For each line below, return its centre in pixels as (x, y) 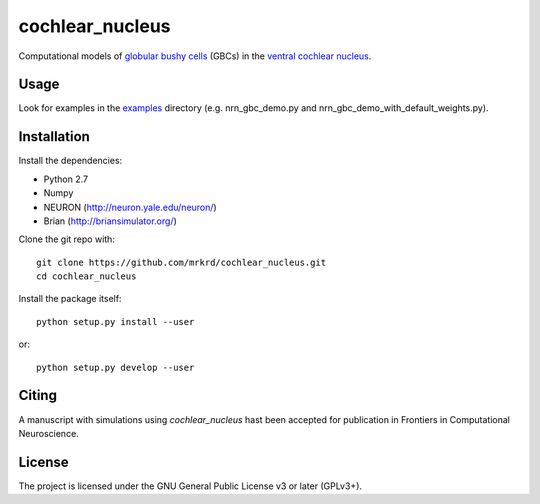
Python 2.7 (66, 179)
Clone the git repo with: (66, 239)
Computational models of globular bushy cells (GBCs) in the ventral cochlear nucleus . (195, 56)
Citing (37, 395)
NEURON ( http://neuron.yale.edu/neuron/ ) (130, 207)
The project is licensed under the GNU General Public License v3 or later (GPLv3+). (190, 486)
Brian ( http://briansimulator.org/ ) (110, 221)
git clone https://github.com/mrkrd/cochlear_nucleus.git (181, 262)
